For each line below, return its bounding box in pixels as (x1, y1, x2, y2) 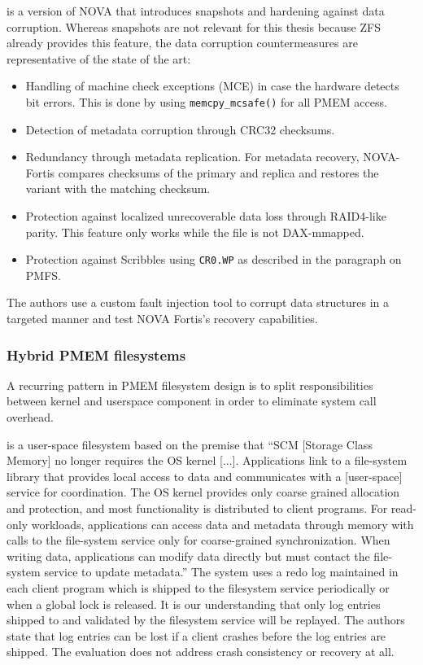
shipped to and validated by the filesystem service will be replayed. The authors (7, 611, 405, 628)
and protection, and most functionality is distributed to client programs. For (7, 500, 388, 516)
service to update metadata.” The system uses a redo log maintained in (44, 563, 399, 580)
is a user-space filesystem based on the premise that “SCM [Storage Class (7, 435, 373, 453)
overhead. (7, 409, 54, 426)
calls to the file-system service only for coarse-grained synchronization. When (7, 532, 390, 549)
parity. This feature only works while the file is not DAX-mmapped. (25, 223, 364, 240)
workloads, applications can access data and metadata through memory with (31, 515, 414, 532)
